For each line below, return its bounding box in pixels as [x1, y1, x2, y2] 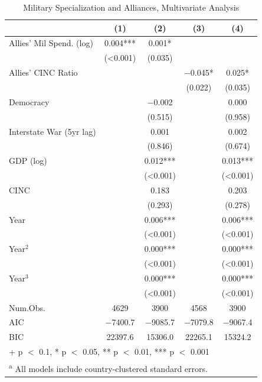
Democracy [9, 95, 50, 108]
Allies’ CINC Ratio [9, 66, 78, 79]
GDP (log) [9, 154, 47, 167]
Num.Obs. [9, 301, 45, 313]
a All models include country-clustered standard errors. [9, 361, 208, 374]
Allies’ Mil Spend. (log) [9, 37, 93, 49]
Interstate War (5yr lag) [9, 125, 96, 137]
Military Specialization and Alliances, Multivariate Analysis [23, 1, 240, 13]
